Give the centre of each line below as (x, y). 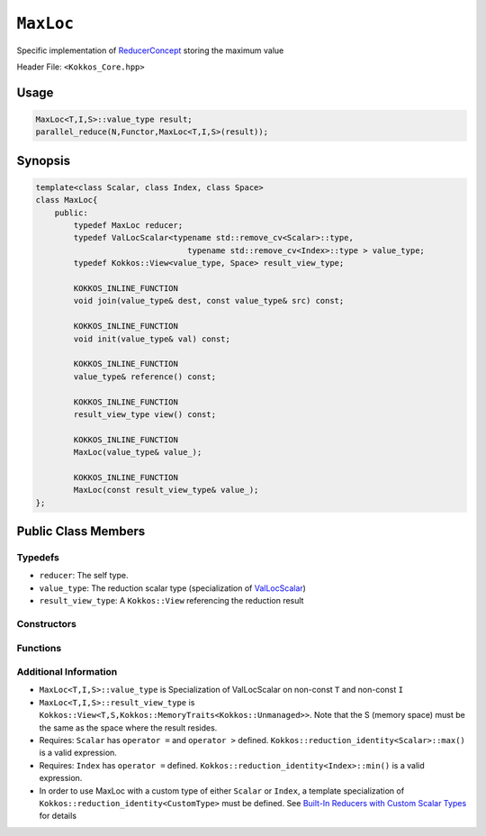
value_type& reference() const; (144, 377)
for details (58, 816)
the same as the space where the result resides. (128, 727)
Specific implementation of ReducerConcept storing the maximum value (150, 50)
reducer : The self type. (84, 576)
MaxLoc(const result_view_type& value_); (166, 490)
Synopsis (44, 161)
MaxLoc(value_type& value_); (138, 452)
